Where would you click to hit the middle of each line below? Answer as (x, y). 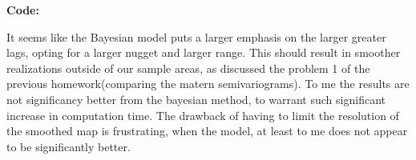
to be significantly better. (69, 146)
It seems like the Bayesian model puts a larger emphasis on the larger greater (196, 36)
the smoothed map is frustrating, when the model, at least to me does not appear (207, 131)
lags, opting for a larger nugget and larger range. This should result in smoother (204, 52)
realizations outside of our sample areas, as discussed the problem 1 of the (188, 68)
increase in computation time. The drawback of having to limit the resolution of (203, 115)
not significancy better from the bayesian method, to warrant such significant (196, 99)
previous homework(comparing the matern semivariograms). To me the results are (208, 84)
